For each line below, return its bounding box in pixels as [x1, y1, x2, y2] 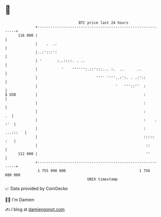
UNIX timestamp [87, 176, 118, 182]
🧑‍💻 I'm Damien [5, 197, 35, 203]
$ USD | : [5, 92, 146, 97]
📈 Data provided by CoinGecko [5, 186, 68, 191]
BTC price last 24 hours [78, 20, 129, 25]
